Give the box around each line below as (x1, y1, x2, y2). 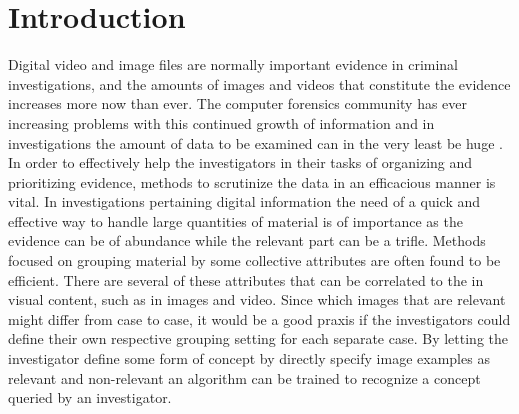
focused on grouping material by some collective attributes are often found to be (8, 250, 501, 271)
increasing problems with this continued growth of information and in (8, 112, 435, 133)
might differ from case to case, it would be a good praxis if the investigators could (8, 308, 511, 329)
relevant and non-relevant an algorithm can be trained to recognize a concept (8, 367, 481, 388)
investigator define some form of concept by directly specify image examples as (8, 348, 490, 369)
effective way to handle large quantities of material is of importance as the (8, 210, 463, 231)
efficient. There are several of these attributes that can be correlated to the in (8, 269, 484, 290)
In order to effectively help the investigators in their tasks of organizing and (8, 152, 473, 173)
